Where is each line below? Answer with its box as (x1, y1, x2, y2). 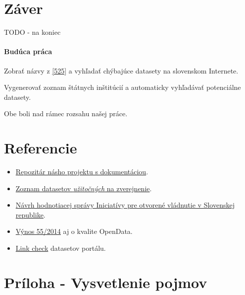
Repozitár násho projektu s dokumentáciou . (15, 166, 148, 177)
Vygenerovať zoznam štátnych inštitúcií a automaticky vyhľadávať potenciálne (4, 82, 241, 92)
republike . (15, 209, 46, 220)
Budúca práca (4, 46, 52, 57)
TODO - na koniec (4, 27, 61, 37)
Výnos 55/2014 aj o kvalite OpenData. (15, 226, 133, 236)
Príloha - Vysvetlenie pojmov (4, 272, 207, 292)
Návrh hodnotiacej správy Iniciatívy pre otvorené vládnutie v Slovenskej (15, 200, 235, 210)
